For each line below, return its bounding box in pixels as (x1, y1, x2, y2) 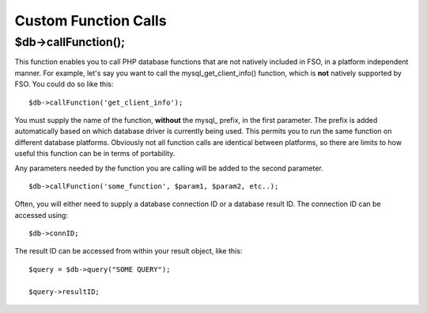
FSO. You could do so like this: (14, 79, 114, 89)
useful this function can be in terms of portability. (14, 149, 176, 158)
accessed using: (14, 210, 69, 219)
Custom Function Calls (14, 12, 167, 29)
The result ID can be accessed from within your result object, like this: (14, 246, 243, 256)
